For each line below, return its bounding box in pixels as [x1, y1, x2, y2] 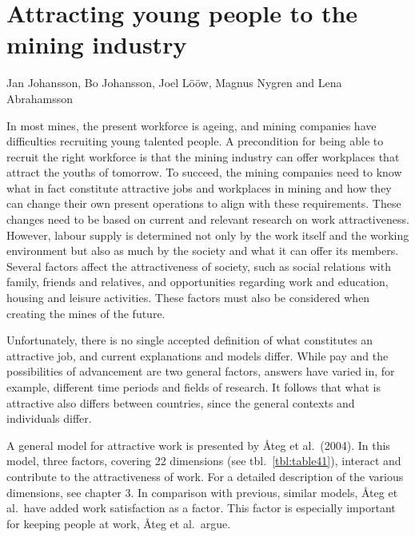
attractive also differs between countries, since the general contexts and [6, 394, 355, 411]
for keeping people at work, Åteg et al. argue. [6, 515, 231, 531]
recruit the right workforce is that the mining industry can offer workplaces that [6, 148, 400, 165]
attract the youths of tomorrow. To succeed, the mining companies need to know [6, 164, 402, 181]
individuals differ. [6, 410, 92, 427]
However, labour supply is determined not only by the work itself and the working [6, 226, 409, 243]
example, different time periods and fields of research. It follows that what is [6, 379, 381, 395]
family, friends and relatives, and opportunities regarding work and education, [6, 273, 389, 290]
